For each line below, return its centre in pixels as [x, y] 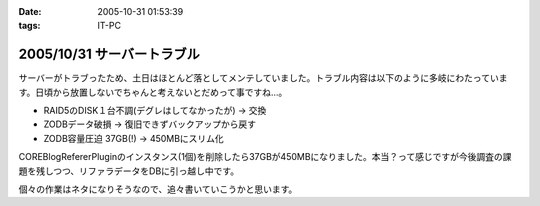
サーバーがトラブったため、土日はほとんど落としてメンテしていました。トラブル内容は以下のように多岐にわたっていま [263, 78]
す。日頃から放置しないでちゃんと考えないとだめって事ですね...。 [153, 92]
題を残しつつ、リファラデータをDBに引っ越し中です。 [129, 171]
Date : [30, 11]
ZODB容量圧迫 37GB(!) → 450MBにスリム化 [133, 138]
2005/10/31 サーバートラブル [109, 54]
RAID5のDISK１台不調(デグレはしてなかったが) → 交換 [155, 111]
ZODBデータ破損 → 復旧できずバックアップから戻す [150, 124]
